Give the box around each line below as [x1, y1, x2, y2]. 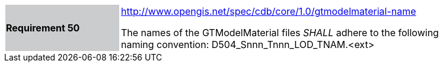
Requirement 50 [6, 22, 80, 34]
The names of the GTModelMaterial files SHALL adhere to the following [121, 27, 439, 39]
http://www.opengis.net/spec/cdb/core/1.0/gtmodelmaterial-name [121, 5, 416, 17]
